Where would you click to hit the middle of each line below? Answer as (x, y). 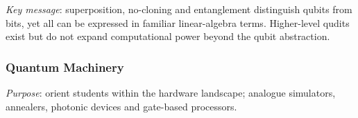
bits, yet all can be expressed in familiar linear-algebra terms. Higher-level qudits (178, 22)
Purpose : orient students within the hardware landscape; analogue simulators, (171, 92)
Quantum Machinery (65, 67)
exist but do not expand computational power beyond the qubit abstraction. (168, 36)
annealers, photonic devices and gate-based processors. (121, 106)
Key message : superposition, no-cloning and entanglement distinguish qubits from (179, 9)
